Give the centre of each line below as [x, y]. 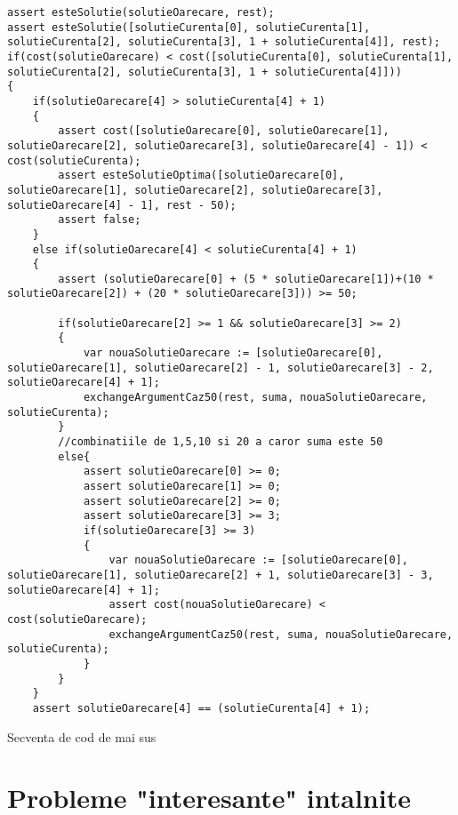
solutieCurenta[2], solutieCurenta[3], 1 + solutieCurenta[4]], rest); [224, 42]
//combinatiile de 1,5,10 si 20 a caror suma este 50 [221, 442]
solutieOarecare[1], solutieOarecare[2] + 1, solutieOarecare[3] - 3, [221, 575]
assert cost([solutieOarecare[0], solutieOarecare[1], [224, 131]
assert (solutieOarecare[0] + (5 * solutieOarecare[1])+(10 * [246, 279]
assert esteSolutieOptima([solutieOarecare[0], [201, 176]
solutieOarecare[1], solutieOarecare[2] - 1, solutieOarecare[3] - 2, [221, 368]
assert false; [100, 220]
